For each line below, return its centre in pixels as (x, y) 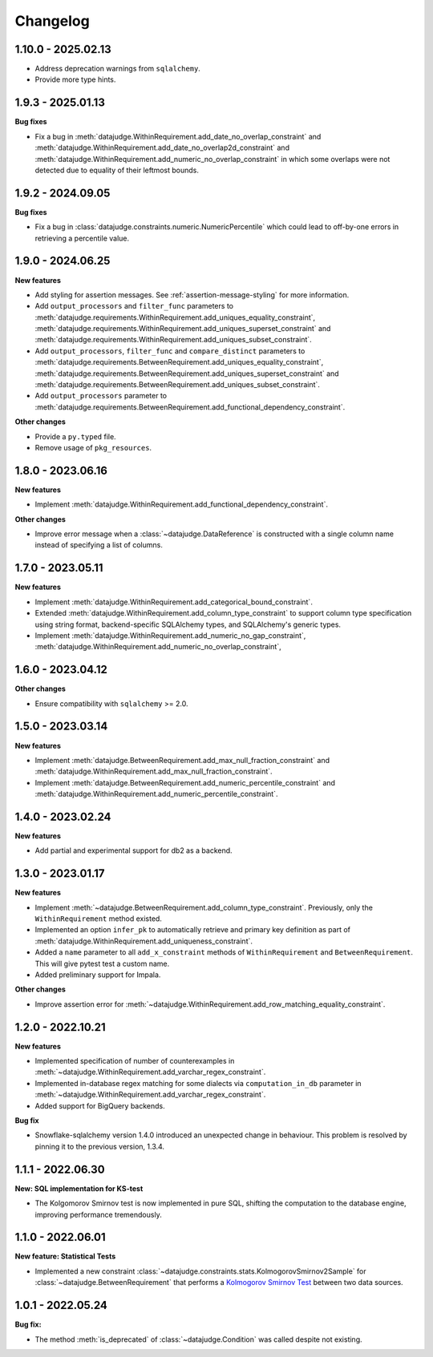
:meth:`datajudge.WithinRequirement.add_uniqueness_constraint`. (144, 941)
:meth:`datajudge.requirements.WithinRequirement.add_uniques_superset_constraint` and (183, 329)
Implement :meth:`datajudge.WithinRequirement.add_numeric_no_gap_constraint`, (170, 635)
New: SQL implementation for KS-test (79, 1188)
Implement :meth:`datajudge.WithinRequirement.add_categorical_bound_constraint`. (174, 602)
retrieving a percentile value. (82, 238)
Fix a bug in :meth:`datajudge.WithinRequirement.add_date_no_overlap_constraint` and (178, 136)
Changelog (52, 21)
